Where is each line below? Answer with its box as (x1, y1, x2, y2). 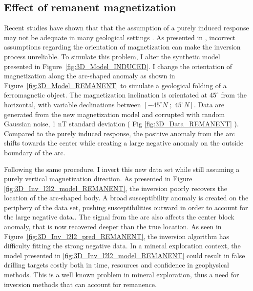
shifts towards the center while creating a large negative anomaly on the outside (4, 138, 244, 148)
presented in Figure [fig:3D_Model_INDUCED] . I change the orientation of (4, 61, 232, 71)
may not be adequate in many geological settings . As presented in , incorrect (4, 32, 236, 42)
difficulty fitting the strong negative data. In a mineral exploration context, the (4, 241, 241, 251)
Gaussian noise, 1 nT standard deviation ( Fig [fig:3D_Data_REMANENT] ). (4, 119, 239, 129)
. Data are (193, 99, 225, 109)
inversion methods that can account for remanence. (4, 279, 157, 289)
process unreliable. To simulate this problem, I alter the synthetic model (4, 51, 220, 61)
